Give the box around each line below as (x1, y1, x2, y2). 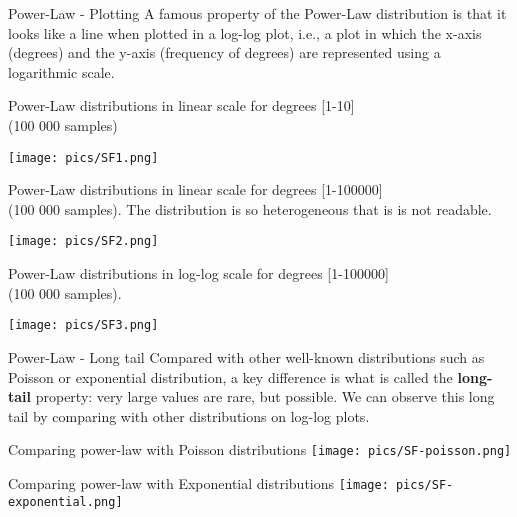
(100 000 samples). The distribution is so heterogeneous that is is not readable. (8, 198, 492, 219)
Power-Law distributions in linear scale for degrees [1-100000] (8, 179, 383, 200)
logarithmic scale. (8, 61, 115, 82)
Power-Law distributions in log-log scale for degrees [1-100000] (8, 263, 389, 284)
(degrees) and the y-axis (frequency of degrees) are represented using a (8, 42, 441, 63)
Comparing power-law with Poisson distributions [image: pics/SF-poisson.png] (8, 439, 512, 460)
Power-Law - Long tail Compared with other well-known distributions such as (8, 346, 485, 367)
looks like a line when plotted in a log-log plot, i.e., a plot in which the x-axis (8, 22, 482, 43)
